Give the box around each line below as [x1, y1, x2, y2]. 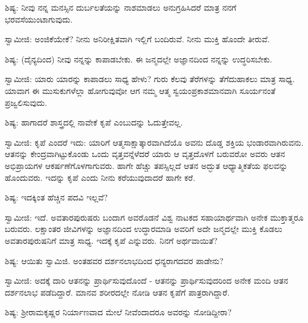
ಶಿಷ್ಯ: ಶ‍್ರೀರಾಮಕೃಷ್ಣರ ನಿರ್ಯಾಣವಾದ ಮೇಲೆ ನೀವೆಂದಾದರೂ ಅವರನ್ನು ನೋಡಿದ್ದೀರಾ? [5, 306, 232, 318]
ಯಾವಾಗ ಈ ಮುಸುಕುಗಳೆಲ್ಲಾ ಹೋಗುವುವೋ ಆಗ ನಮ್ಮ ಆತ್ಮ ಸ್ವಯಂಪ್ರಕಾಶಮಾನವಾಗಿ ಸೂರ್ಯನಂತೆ [5, 84, 276, 96]
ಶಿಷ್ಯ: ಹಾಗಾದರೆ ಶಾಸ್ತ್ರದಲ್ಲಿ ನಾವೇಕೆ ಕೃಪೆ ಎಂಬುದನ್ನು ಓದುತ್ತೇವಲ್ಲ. [5, 116, 183, 128]
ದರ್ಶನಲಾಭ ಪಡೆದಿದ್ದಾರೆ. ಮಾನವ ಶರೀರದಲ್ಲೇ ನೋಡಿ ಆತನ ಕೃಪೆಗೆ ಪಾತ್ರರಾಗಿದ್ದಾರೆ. [5, 286, 230, 298]
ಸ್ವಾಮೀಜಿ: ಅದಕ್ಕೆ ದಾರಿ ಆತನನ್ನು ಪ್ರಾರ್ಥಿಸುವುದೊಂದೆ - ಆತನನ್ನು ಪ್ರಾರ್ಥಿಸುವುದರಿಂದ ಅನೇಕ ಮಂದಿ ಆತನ [5, 274, 288, 287]
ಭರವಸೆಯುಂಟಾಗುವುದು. [5, 12, 73, 25]
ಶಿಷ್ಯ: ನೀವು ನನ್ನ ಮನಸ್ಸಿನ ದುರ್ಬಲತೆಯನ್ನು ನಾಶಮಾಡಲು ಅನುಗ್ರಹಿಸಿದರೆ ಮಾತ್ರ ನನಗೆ [5, 1, 237, 13]
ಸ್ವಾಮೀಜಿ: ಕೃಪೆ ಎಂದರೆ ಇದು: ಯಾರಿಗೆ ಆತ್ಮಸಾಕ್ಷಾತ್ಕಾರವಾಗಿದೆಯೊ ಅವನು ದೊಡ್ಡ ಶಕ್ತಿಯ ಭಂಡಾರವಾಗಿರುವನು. [5, 136, 304, 148]
